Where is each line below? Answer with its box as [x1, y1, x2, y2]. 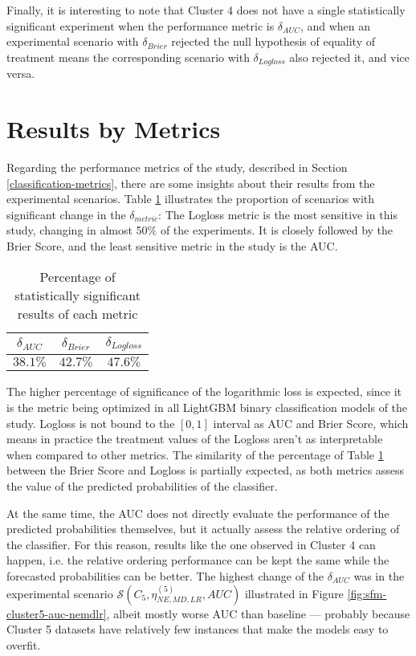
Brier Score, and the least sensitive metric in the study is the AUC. [6, 237, 338, 254]
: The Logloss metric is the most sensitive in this [158, 206, 398, 222]
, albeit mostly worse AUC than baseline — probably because [106, 605, 410, 621]
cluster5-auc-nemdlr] [6, 605, 107, 621]
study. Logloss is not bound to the [6, 414, 175, 431]
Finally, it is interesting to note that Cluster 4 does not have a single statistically [6, 2, 406, 18]
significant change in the [6, 206, 126, 222]
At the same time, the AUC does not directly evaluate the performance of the [6, 504, 389, 521]
